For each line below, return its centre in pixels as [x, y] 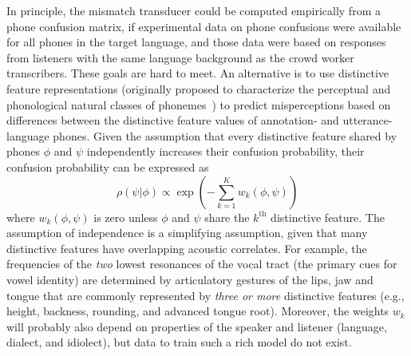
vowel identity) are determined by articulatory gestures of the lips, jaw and [190, 279]
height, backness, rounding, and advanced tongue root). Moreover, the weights [198, 311]
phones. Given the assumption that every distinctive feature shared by [225, 135]
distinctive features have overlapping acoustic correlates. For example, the [187, 248]
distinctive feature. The [328, 217]
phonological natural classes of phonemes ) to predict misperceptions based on [199, 104]
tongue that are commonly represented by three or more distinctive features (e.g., [205, 295]
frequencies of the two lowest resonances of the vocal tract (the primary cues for [202, 264]
